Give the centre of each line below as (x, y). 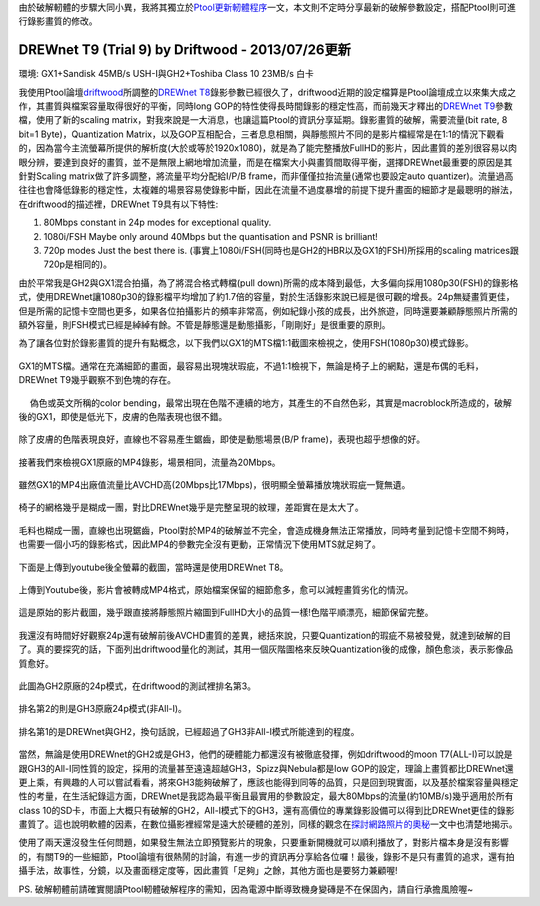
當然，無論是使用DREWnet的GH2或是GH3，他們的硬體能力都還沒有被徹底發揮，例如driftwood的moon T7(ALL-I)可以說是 (265, 754)
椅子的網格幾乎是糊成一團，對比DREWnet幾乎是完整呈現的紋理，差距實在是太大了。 (191, 507)
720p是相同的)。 (77, 264)
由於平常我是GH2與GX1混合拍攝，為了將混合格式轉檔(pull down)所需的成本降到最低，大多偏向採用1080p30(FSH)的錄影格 (268, 282)
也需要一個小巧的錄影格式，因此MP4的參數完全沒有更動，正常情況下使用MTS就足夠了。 (200, 544)
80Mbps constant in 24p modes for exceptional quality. (157, 222)
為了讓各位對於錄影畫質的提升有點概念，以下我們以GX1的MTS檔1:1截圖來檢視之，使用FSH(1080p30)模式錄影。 (246, 343)
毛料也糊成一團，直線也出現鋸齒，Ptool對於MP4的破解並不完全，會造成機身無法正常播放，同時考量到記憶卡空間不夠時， (266, 530)
